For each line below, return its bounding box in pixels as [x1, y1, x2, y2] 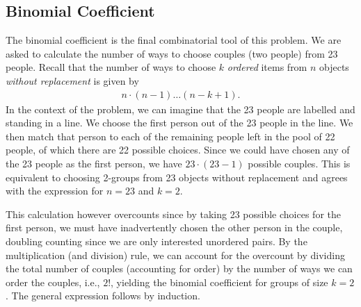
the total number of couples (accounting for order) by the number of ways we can [6, 261, 353, 276]
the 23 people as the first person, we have [6, 156, 182, 170]
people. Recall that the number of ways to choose [6, 60, 216, 74]
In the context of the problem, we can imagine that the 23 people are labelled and [6, 101, 355, 116]
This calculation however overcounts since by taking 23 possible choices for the [6, 206, 341, 221]
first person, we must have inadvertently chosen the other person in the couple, [6, 220, 343, 235]
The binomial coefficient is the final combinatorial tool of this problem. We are [6, 33, 342, 47]
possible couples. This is [248, 156, 351, 170]
